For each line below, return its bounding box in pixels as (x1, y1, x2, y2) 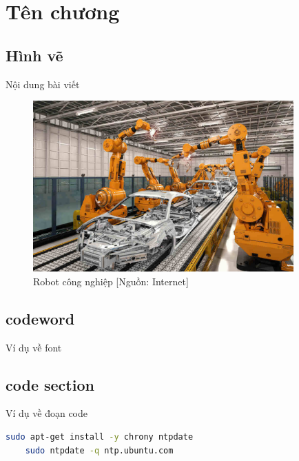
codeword (6, 307, 75, 329)
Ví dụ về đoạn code (6, 406, 87, 420)
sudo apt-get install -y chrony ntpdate (6, 431, 194, 442)
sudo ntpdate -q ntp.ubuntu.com (25, 445, 174, 455)
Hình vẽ (6, 44, 63, 65)
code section (6, 373, 94, 395)
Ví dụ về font (6, 340, 62, 354)
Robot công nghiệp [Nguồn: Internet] (33, 274, 189, 288)
